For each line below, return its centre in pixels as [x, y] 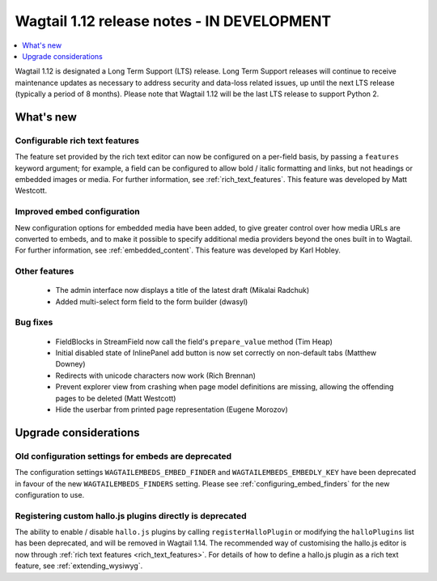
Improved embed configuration [78, 212]
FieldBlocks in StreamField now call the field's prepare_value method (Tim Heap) [194, 341]
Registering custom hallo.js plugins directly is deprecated [131, 515]
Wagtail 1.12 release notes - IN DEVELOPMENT [173, 21]
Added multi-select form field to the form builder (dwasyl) [152, 301]
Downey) [70, 364]
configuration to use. [50, 494]
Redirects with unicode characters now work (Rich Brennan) [156, 375]
